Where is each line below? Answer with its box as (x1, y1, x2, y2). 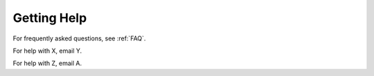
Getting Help (12, 10, 87, 25)
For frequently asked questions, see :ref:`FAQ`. (12, 34, 146, 42)
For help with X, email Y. (12, 47, 82, 55)
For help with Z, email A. (12, 59, 82, 68)
